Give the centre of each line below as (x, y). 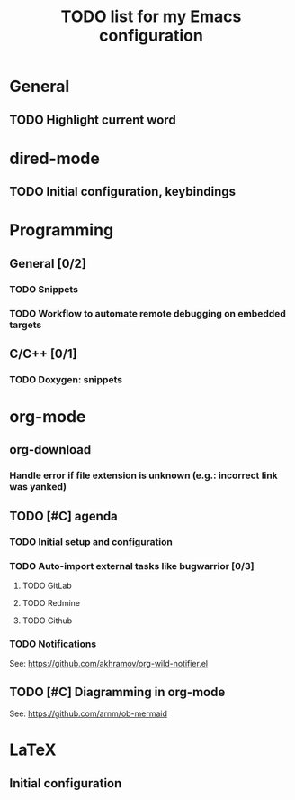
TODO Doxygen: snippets (66, 379)
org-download (50, 450)
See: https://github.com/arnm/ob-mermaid (89, 713)
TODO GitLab (47, 585)
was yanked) (38, 487)
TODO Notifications (53, 644)
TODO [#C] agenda (64, 516)
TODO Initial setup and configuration (91, 541)
